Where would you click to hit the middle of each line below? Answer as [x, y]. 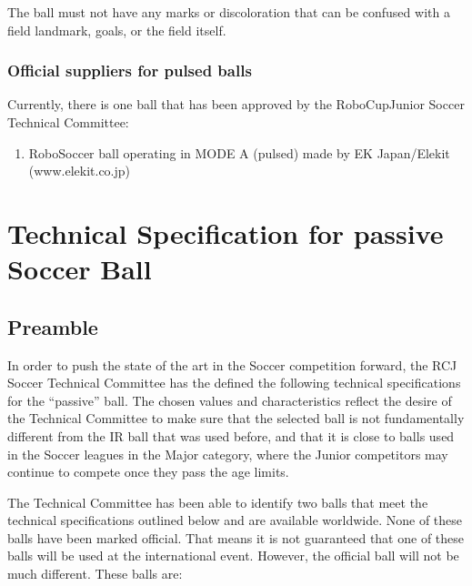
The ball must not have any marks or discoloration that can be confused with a [229, 12]
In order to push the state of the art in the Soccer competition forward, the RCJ [232, 364]
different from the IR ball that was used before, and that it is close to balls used [231, 435]
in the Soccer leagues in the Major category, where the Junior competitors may [228, 454]
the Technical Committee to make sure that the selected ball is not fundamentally [236, 418]
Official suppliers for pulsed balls [130, 71]
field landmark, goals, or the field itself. [117, 30]
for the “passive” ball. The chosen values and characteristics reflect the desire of [230, 400]
